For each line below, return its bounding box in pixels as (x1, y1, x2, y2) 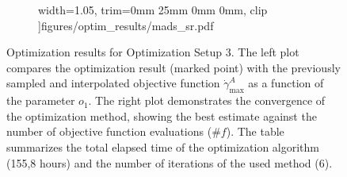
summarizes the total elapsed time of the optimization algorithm (6, 138, 320, 155)
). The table (226, 123, 284, 140)
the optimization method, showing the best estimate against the (6, 107, 317, 124)
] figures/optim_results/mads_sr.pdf (38, 17, 214, 33)
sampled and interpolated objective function (6, 75, 220, 91)
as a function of (248, 75, 324, 91)
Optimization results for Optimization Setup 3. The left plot (6, 44, 299, 60)
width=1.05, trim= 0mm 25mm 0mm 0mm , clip (38, 2, 268, 17)
